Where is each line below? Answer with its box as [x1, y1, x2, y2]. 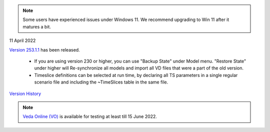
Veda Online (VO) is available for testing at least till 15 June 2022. [22, 113, 157, 119]
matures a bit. [22, 23, 51, 29]
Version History [9, 90, 41, 96]
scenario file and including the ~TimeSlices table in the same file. [34, 79, 168, 85]
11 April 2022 [9, 37, 36, 43]
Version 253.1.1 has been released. [9, 46, 80, 52]
